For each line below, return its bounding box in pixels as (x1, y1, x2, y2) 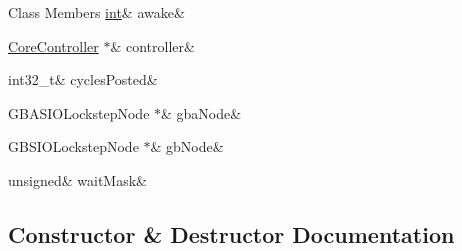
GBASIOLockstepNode (8, 102, 150, 123)
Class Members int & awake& (8, 2, 185, 22)
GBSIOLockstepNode (8, 136, 139, 157)
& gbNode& (150, 136, 224, 157)
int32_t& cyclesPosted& (8, 69, 158, 90)
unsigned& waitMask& (8, 169, 148, 190)
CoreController (8, 35, 99, 56)
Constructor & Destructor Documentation (8, 218, 455, 249)
